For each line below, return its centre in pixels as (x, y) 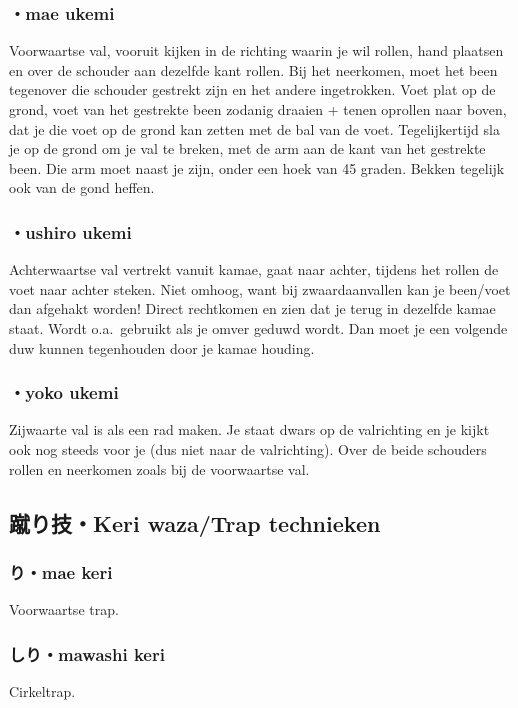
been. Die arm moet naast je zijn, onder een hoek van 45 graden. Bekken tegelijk (257, 167)
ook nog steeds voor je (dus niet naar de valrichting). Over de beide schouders (248, 448)
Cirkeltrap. (42, 690)
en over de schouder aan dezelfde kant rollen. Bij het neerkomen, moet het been (253, 69)
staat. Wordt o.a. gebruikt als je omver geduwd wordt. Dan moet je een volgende (258, 327)
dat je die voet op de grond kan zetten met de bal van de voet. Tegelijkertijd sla (254, 128)
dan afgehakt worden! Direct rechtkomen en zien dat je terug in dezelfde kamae (252, 308)
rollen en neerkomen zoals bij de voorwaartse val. (159, 468)
